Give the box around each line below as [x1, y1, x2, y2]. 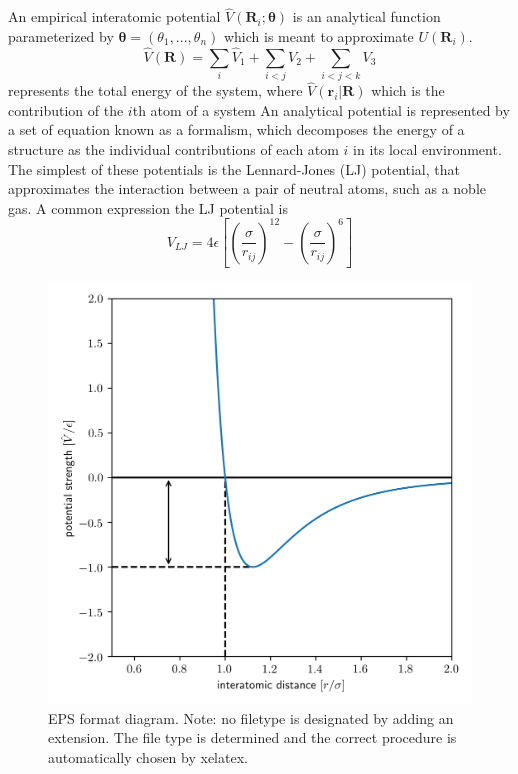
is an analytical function [292, 6, 441, 27]
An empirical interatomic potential [8, 6, 221, 27]
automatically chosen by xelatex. [48, 747, 248, 768]
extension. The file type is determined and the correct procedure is [48, 727, 457, 748]
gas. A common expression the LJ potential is [8, 197, 288, 218]
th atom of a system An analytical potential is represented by [132, 99, 510, 120]
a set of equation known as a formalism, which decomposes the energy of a [8, 119, 465, 140]
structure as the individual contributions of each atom [8, 138, 339, 159]
